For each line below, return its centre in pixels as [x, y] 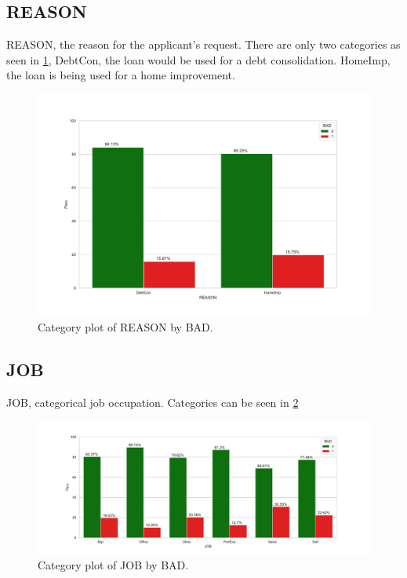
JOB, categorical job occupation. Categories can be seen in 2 [153, 402]
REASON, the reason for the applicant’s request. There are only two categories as [203, 44]
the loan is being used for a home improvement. [121, 75]
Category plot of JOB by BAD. [113, 565]
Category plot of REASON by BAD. [125, 326]
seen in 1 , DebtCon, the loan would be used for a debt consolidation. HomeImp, [198, 59]
